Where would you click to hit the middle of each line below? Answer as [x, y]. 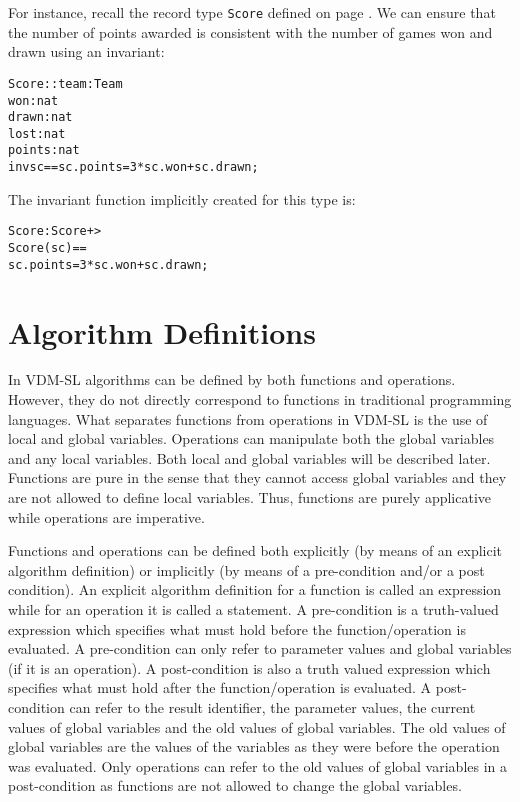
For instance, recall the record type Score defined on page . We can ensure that [252, 12]
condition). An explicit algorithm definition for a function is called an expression [255, 589]
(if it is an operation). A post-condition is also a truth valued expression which [249, 667]
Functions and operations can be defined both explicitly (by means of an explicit [255, 550]
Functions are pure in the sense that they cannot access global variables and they [257, 477]
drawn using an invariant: [86, 51]
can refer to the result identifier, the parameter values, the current [272, 706]
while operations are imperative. [106, 516]
